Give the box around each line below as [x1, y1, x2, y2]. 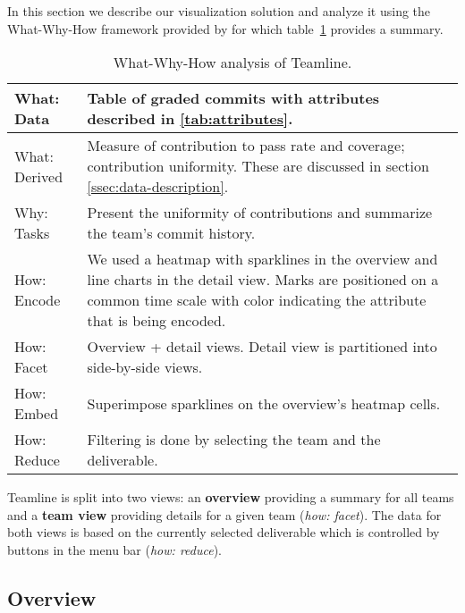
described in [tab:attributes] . [87, 108, 293, 130]
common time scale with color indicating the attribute [87, 290, 427, 311]
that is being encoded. [87, 310, 226, 332]
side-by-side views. [87, 357, 203, 378]
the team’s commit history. [87, 223, 256, 244]
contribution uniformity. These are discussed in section [87, 155, 429, 177]
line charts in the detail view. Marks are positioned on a [87, 269, 439, 290]
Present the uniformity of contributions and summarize [87, 202, 433, 223]
